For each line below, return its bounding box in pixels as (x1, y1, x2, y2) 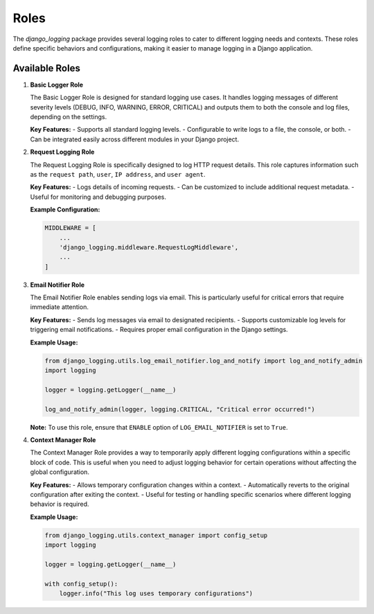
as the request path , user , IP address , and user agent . (30, 170, 206, 178)
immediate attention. (30, 303, 89, 311)
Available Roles (12, 62, 81, 74)
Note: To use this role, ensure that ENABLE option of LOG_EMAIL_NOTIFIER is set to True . (30, 423, 288, 431)
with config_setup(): (44, 579, 118, 588)
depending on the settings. (30, 113, 107, 121)
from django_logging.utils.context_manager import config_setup (44, 531, 268, 539)
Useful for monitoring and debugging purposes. (30, 193, 166, 201)
